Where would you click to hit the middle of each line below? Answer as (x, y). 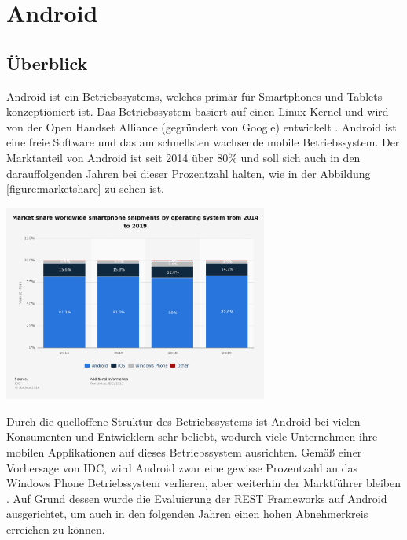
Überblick (47, 63)
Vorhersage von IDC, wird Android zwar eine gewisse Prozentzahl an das (182, 467)
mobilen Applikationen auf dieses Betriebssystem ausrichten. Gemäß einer (184, 451)
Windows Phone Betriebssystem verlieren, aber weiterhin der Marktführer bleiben (203, 483)
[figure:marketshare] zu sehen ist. (86, 189)
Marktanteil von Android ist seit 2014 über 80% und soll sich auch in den (183, 157)
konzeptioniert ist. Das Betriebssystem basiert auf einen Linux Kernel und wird (198, 111)
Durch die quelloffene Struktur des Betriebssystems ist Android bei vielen (183, 421)
